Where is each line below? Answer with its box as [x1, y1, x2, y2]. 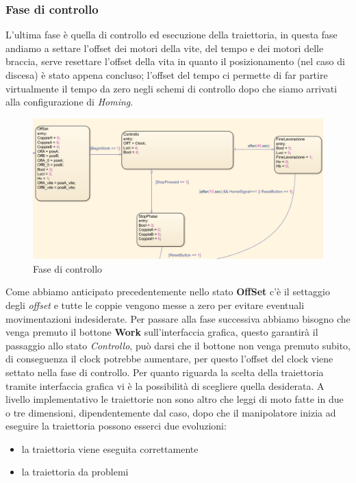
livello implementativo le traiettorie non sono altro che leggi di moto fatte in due [5, 392, 344, 406]
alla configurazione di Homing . [5, 95, 133, 109]
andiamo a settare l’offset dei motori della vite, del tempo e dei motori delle [5, 40, 324, 55]
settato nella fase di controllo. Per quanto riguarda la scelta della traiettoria [5, 364, 324, 379]
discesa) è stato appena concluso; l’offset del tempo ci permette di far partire [5, 68, 328, 82]
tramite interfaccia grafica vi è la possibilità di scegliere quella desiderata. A [5, 378, 325, 393]
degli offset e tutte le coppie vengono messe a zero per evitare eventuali [5, 297, 305, 312]
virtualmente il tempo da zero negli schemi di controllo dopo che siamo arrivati [5, 81, 338, 95]
